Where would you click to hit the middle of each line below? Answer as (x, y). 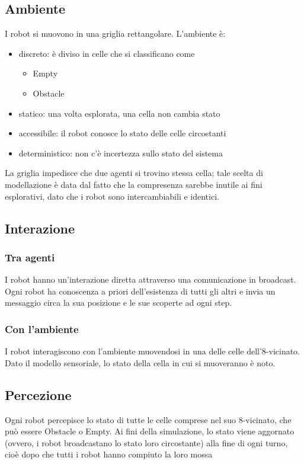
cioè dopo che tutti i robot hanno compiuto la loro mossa (109, 454)
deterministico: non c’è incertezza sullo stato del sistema (121, 153)
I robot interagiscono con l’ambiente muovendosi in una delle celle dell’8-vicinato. (153, 351)
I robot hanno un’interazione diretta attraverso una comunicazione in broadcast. (151, 279)
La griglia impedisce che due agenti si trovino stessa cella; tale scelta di (134, 173)
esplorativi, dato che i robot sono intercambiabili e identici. (112, 196)
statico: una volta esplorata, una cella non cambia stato (119, 113)
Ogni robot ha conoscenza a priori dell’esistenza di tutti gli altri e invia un (140, 291)
